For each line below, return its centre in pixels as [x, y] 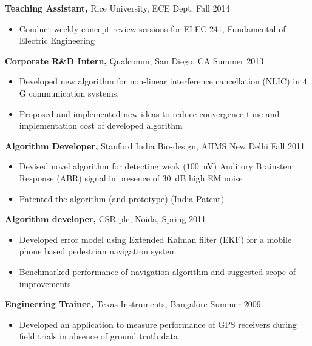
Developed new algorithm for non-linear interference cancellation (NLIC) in [160, 81]
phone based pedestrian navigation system [98, 251]
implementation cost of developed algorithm [101, 125]
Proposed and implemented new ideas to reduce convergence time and [149, 113]
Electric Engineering [57, 40]
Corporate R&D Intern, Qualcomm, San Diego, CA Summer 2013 [134, 60]
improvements [45, 283]
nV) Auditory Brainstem [249, 166]
